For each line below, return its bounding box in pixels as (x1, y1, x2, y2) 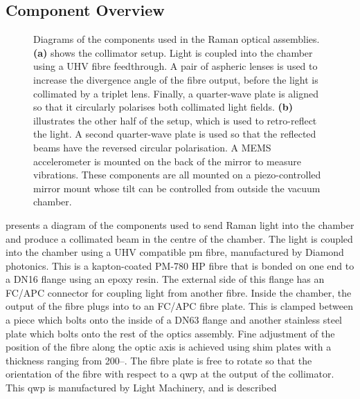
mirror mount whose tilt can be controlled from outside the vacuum (33, 180, 321, 195)
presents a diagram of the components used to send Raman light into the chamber (6, 217, 354, 232)
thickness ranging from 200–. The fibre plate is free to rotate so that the (6, 353, 312, 367)
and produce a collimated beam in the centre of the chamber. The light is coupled (6, 231, 353, 245)
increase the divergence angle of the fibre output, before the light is (33, 72, 318, 86)
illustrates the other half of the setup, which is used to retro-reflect (33, 113, 317, 127)
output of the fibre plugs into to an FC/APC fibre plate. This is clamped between (6, 299, 353, 313)
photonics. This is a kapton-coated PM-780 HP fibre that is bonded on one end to (6, 258, 354, 272)
